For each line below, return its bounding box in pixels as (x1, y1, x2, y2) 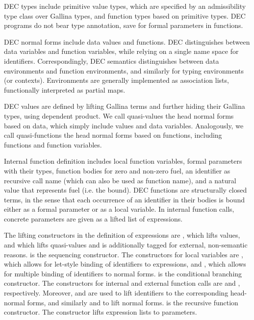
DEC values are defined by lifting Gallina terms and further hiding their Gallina (4, 101, 245, 111)
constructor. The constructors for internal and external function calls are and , (4, 278, 240, 288)
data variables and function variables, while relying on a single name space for (4, 46, 239, 56)
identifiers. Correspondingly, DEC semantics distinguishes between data (4, 55, 219, 66)
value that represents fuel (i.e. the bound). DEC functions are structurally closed (4, 185, 247, 195)
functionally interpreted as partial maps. (4, 84, 126, 95)
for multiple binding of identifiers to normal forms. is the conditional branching (4, 268, 242, 278)
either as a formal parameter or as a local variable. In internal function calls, (4, 204, 234, 214)
